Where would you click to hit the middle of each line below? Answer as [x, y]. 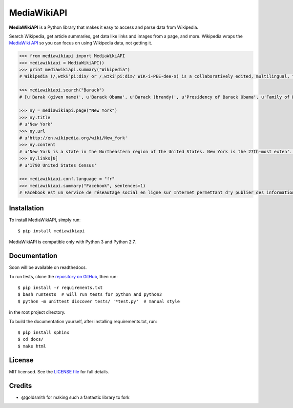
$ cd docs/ [31, 339]
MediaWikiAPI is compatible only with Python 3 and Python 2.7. [73, 242]
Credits [21, 386]
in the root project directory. [37, 312]
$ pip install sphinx [43, 333]
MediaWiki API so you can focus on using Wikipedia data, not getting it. [81, 43]
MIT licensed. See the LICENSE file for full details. [59, 371]
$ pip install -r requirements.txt [60, 288]
